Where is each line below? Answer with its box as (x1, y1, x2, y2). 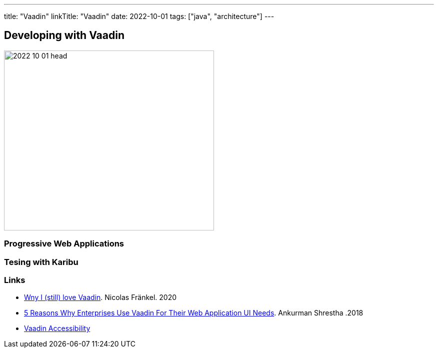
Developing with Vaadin (4, 29, 124, 42)
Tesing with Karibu (4, 256, 78, 267)
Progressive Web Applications (4, 238, 124, 249)
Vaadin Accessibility (24, 324, 90, 333)
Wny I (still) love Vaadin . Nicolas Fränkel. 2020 (24, 293, 177, 302)
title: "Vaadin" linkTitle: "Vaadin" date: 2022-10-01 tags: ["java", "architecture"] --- (4, 12, 274, 20)
